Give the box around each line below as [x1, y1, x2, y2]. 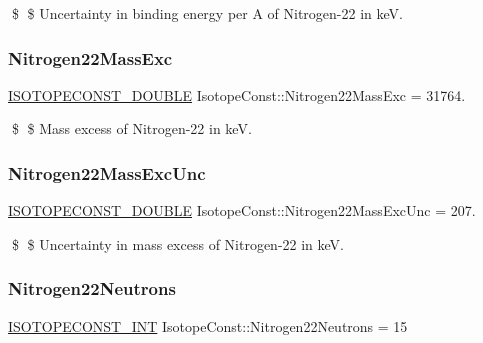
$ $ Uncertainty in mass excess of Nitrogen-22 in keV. [11, 233, 345, 254]
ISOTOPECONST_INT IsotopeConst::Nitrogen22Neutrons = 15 [8, 315, 408, 336]
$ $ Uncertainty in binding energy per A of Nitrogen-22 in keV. [11, 3, 403, 23]
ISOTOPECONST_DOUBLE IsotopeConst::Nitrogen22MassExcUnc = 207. [8, 200, 476, 221]
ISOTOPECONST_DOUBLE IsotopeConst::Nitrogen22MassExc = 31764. [8, 84, 466, 105]
